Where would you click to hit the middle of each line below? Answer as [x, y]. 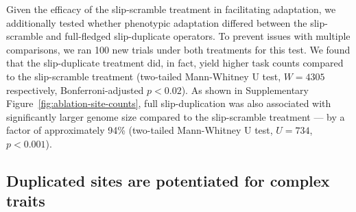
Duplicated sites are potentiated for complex [168, 180]
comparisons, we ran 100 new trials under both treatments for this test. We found [178, 49]
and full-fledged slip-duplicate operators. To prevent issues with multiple [198, 36]
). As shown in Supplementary [245, 90]
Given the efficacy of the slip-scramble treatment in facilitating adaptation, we [171, 9]
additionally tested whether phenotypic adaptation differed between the [157, 22]
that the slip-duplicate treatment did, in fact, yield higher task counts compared [175, 63]
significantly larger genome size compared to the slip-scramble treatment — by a [176, 116]
